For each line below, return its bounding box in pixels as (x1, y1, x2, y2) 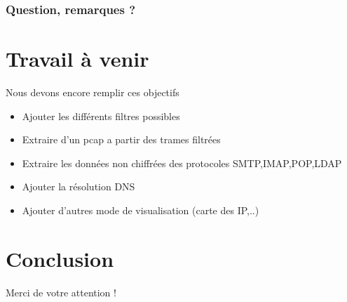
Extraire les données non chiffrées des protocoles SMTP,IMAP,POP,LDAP (22, 155, 342, 170)
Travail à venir (6, 44, 149, 73)
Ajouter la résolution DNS (22, 179, 135, 194)
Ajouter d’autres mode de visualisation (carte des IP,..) (22, 202, 259, 217)
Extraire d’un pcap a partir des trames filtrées (22, 132, 221, 147)
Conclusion (6, 244, 114, 273)
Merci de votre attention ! (6, 284, 116, 299)
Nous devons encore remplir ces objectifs (6, 84, 179, 99)
